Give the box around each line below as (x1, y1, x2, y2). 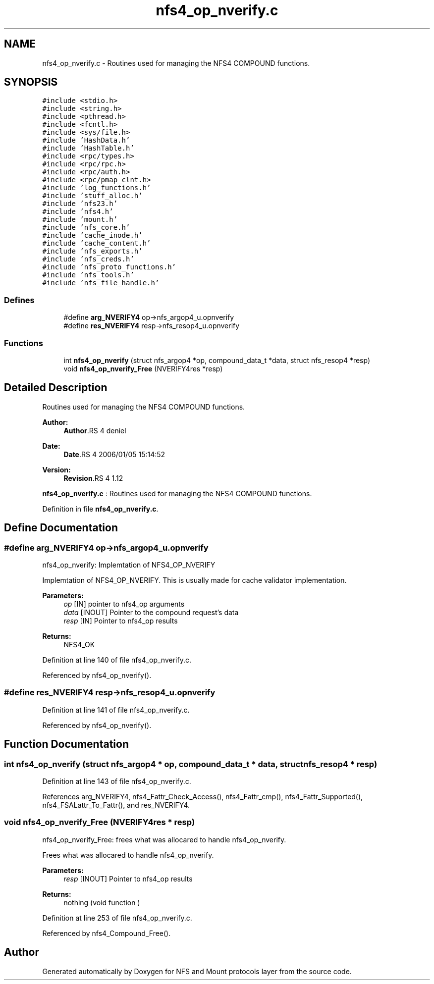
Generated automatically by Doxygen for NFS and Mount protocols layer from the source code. (42, 967, 352, 976)
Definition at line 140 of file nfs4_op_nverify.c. (42, 656, 191, 664)
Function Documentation (4, 738, 129, 751)
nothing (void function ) (63, 898, 140, 907)
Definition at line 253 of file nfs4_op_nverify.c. (42, 913, 192, 922)
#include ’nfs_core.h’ (42, 223, 130, 232)
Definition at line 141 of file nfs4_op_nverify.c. (42, 705, 190, 714)
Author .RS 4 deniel (63, 426, 126, 435)
